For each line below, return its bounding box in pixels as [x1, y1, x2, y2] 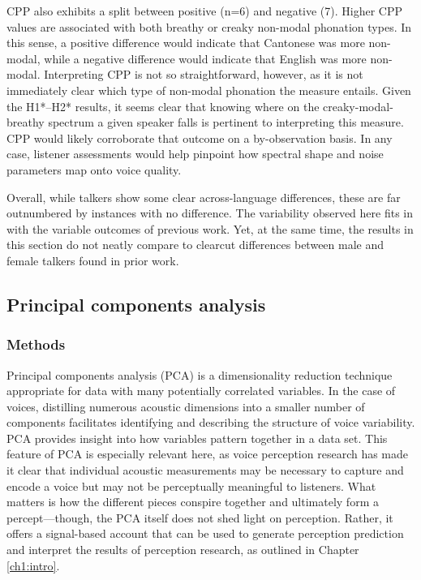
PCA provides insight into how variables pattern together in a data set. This [6, 429, 388, 446]
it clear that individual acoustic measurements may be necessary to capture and [6, 462, 404, 479]
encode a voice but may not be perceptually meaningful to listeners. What [6, 477, 376, 494]
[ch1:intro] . [6, 556, 60, 574]
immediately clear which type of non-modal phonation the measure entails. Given [6, 81, 411, 98]
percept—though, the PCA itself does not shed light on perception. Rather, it [6, 509, 393, 526]
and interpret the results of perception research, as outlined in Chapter [6, 541, 359, 558]
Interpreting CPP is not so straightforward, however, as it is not [44, 66, 363, 83]
